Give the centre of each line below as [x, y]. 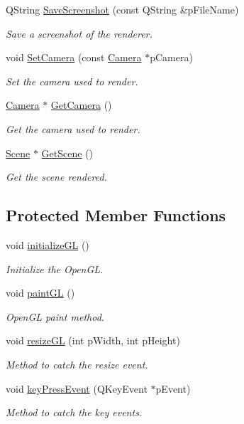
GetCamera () [81, 105]
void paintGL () [40, 293]
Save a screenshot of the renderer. [79, 33]
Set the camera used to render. [72, 81]
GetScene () [67, 153]
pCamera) [171, 57]
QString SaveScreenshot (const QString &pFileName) [122, 9]
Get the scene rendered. [56, 177]
